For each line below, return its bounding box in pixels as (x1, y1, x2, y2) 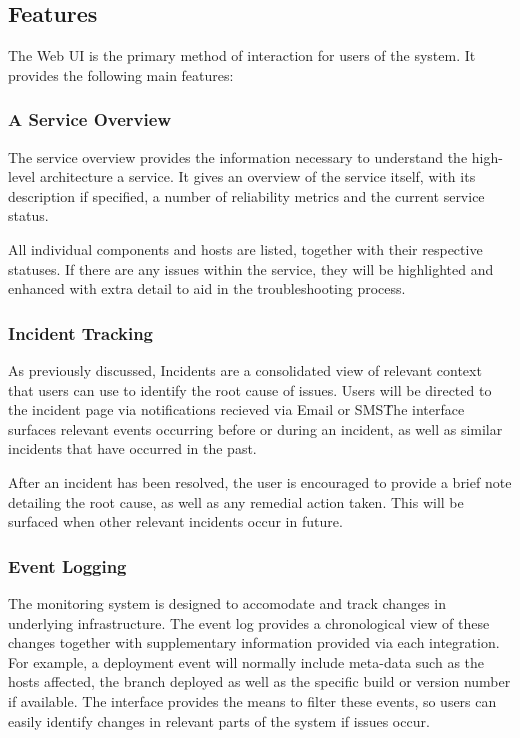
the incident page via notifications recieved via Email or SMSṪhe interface (8, 399, 465, 420)
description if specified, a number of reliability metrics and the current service (8, 185, 485, 206)
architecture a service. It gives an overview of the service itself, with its (39, 166, 476, 187)
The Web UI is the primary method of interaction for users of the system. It (8, 45, 476, 66)
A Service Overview (8, 107, 171, 132)
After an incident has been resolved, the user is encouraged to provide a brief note (8, 471, 512, 492)
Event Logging (8, 553, 127, 578)
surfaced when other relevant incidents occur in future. (8, 511, 343, 532)
